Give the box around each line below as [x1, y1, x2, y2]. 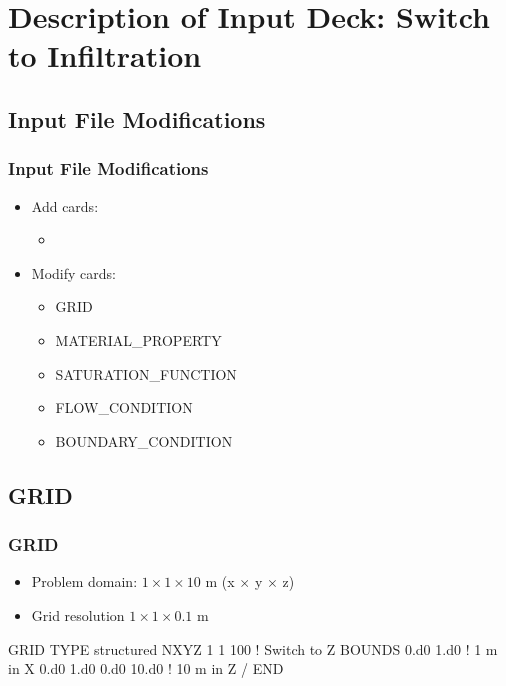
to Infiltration [8, 35, 202, 76]
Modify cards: [31, 262, 116, 283]
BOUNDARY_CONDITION [55, 430, 233, 451]
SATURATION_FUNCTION [55, 363, 237, 384]
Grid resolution [31, 604, 125, 625]
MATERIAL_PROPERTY [55, 329, 222, 350]
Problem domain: [31, 571, 138, 592]
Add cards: [31, 195, 99, 216]
